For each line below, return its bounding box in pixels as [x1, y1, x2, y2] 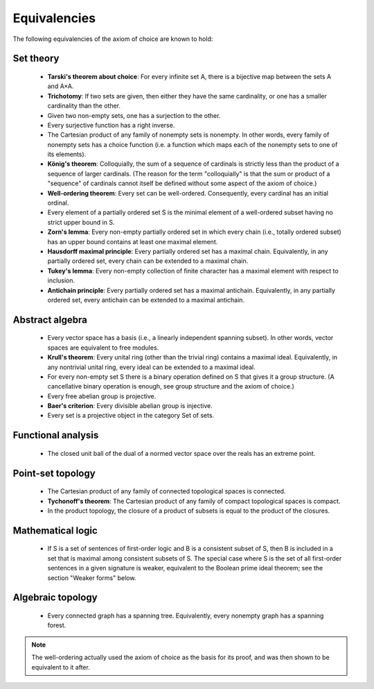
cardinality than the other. [47, 101, 121, 110]
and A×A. [47, 82, 74, 90]
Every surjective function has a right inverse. [47, 121, 175, 129]
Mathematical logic [12, 525, 98, 536]
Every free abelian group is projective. [47, 392, 157, 400]
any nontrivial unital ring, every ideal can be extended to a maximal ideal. [47, 363, 256, 371]
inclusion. [47, 276, 75, 284]
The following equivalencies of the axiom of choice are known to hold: [12, 35, 213, 43]
